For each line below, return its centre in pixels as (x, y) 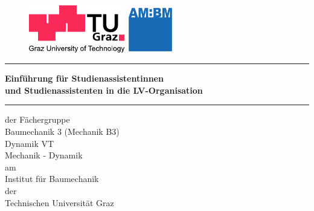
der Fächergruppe (37, 119)
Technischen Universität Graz (59, 202)
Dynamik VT (30, 143)
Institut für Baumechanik (52, 179)
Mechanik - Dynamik (44, 155)
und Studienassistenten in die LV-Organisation (104, 90)
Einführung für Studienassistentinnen (84, 78)
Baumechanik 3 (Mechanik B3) (62, 131)
